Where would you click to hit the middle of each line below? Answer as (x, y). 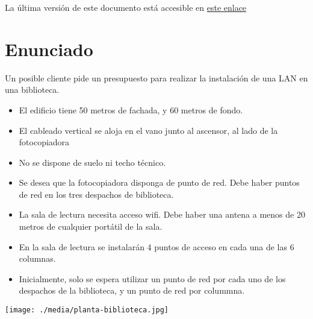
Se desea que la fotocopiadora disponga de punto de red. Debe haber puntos (159, 182)
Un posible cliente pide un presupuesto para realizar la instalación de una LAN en (156, 77)
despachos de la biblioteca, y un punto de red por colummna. (132, 290)
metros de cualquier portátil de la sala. (91, 226)
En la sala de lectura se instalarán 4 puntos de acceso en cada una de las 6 (156, 246)
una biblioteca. (32, 90)
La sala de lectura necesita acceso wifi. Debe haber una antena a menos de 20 (162, 214)
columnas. (37, 258)
